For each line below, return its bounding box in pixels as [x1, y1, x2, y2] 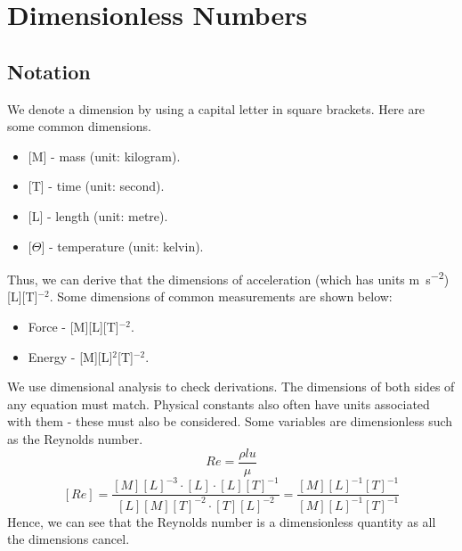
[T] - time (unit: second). [28, 177, 165, 195]
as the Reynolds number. [7, 429, 143, 448]
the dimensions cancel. [7, 530, 130, 548]
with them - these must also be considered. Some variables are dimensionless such [7, 412, 453, 431]
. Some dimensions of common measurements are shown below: [49, 287, 393, 306]
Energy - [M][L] [28, 347, 113, 366]
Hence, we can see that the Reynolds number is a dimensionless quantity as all [7, 512, 436, 530]
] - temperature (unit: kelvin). [41, 236, 204, 255]
